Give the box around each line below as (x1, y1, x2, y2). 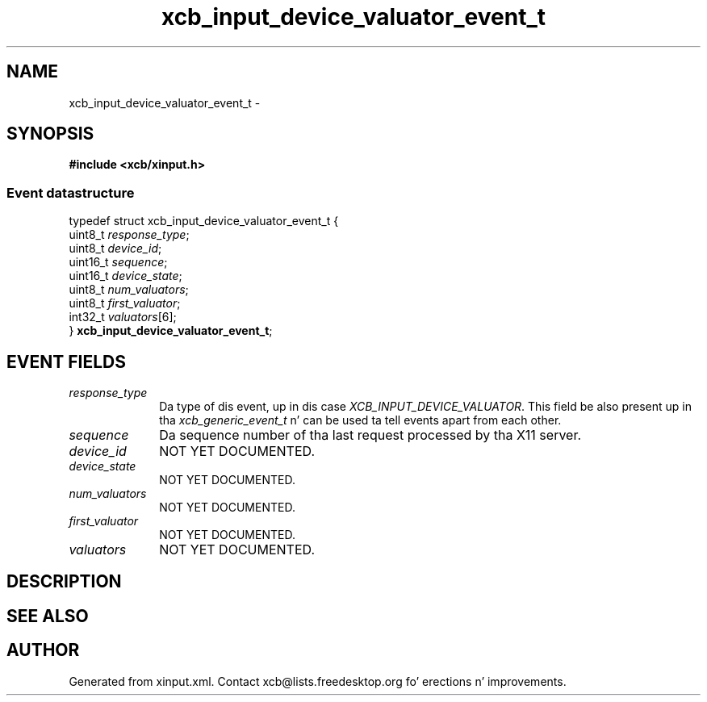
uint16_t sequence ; (69, 255, 168, 270)
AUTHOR (6, 640, 80, 661)
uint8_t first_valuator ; (69, 296, 181, 311)
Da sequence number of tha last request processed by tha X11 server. (159, 427, 582, 444)
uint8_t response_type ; (69, 228, 190, 242)
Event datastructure (6, 184, 135, 201)
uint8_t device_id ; (69, 241, 162, 256)
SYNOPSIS (6, 123, 94, 144)
